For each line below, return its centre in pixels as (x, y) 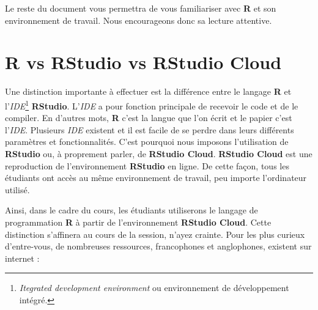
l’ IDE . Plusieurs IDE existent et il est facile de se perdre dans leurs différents (150, 129)
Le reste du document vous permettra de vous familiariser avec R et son (141, 8)
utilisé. (17, 189)
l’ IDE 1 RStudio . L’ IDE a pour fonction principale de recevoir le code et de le (152, 105)
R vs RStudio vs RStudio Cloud (143, 62)
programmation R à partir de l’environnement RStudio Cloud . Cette (138, 222)
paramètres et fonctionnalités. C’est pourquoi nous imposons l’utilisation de (147, 142)
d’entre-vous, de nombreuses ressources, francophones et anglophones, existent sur (158, 246)
